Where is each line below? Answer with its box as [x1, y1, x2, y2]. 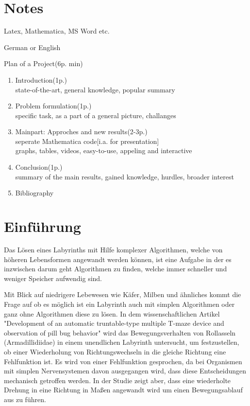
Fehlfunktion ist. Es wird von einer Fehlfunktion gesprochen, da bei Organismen [4, 356, 242, 366]
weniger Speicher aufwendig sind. [4, 273, 102, 283]
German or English [4, 42, 61, 52]
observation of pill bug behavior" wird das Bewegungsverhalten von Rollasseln [4, 327, 236, 337]
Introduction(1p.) [15, 74, 67, 85]
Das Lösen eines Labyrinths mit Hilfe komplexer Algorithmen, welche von [4, 244, 223, 254]
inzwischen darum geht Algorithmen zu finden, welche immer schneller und [4, 264, 227, 274]
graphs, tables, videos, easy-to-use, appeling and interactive [15, 145, 192, 156]
